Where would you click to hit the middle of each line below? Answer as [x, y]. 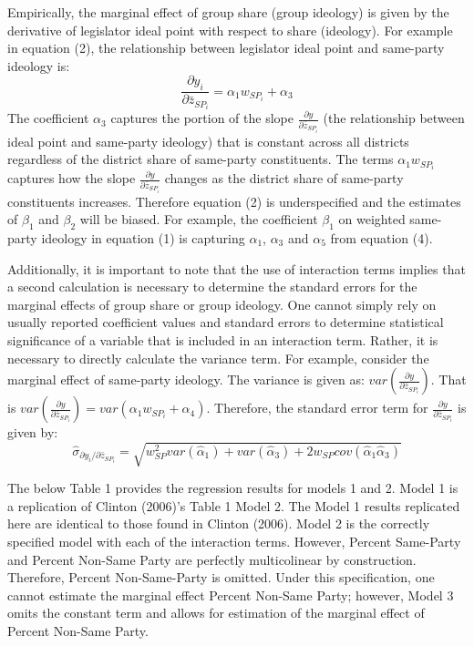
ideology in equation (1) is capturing [143, 238]
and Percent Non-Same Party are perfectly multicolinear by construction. [212, 559]
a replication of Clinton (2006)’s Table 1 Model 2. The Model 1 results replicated [234, 505]
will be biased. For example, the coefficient [199, 219]
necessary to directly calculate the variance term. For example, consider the [218, 358]
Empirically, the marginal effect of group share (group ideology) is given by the [228, 12]
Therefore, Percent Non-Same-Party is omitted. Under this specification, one [221, 577]
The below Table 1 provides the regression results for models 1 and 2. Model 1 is [233, 488]
